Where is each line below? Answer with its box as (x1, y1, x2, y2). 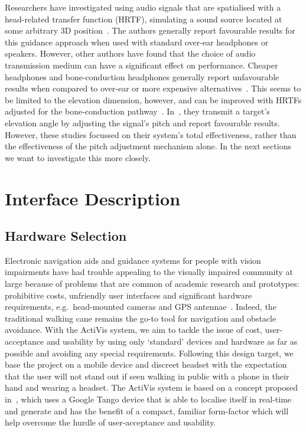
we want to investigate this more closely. (5, 151, 151, 163)
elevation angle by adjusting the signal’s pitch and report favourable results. (5, 116, 280, 129)
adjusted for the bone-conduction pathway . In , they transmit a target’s (5, 105, 270, 117)
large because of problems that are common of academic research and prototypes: (5, 277, 300, 290)
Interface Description (5, 186, 181, 210)
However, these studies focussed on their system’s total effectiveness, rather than (5, 128, 297, 140)
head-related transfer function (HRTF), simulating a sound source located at (5, 12, 282, 25)
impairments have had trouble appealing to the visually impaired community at (5, 266, 293, 278)
